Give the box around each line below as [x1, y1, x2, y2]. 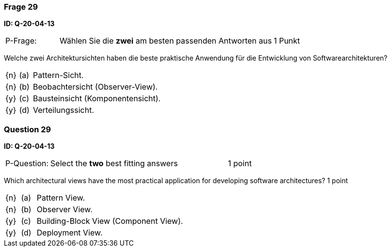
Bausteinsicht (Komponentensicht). [33, 94, 161, 104]
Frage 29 [4, 2, 38, 12]
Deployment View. [36, 228, 103, 238]
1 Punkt [273, 36, 300, 46]
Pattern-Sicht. [33, 70, 84, 80]
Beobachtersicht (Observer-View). [33, 82, 158, 92]
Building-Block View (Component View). [36, 216, 183, 226]
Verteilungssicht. [33, 105, 94, 115]
